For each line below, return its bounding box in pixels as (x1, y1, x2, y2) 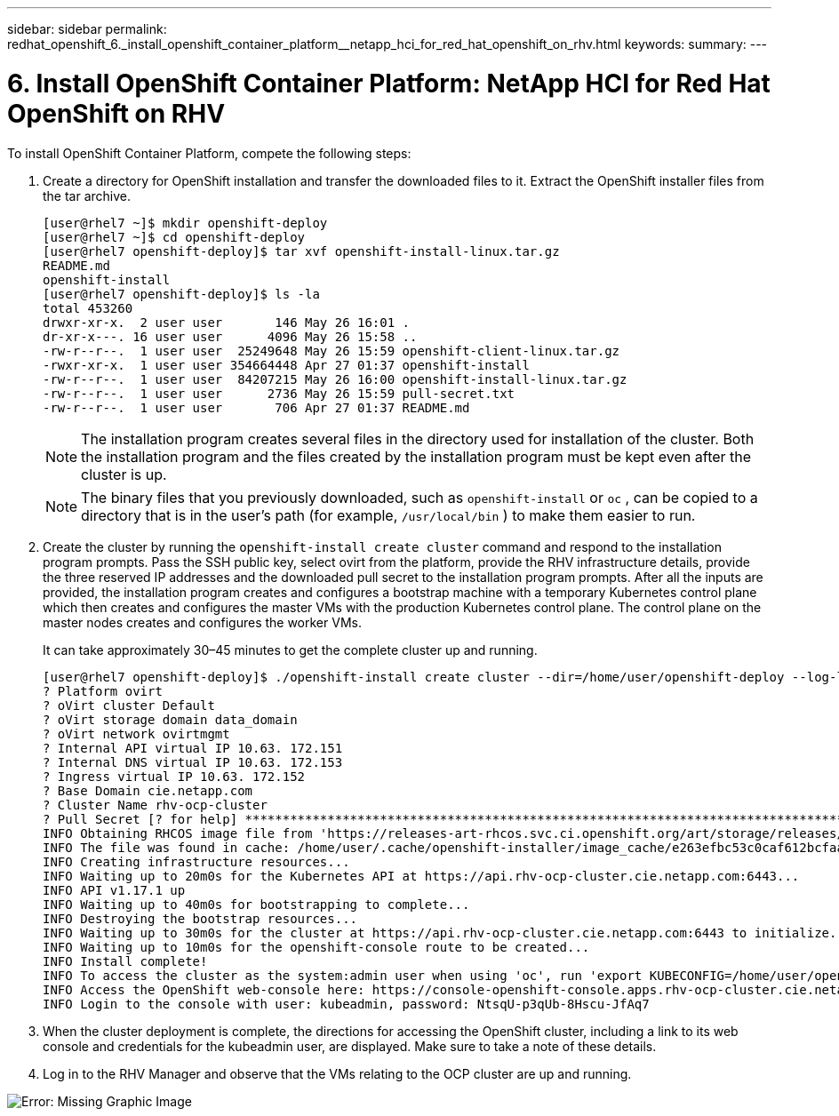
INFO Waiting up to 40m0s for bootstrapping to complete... (43, 897, 470, 912)
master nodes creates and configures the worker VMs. (43, 614, 362, 630)
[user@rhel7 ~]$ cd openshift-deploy (43, 229, 306, 244)
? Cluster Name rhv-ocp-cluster (43, 797, 268, 812)
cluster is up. (81, 465, 167, 483)
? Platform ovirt (43, 683, 163, 698)
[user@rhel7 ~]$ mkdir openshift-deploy (43, 215, 328, 230)
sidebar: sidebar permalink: (7, 21, 167, 36)
